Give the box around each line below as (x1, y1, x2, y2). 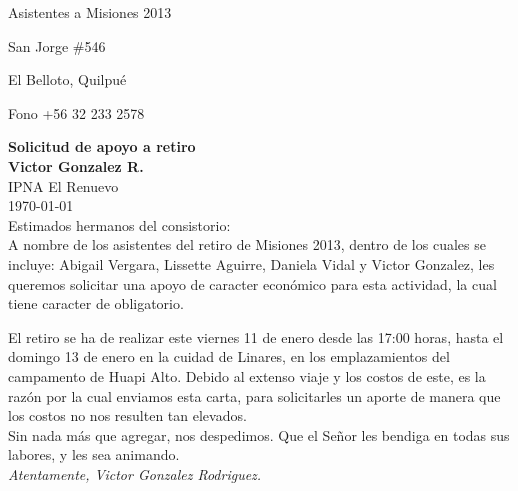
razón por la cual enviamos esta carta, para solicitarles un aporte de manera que (8, 385, 501, 406)
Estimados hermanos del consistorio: (8, 214, 231, 235)
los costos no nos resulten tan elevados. (8, 405, 247, 426)
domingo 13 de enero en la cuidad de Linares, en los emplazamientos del (8, 346, 450, 367)
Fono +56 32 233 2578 (8, 102, 145, 123)
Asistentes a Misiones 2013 (8, 2, 172, 22)
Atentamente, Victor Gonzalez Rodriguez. (8, 463, 262, 484)
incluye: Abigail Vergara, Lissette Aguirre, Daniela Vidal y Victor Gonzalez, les (8, 253, 495, 274)
